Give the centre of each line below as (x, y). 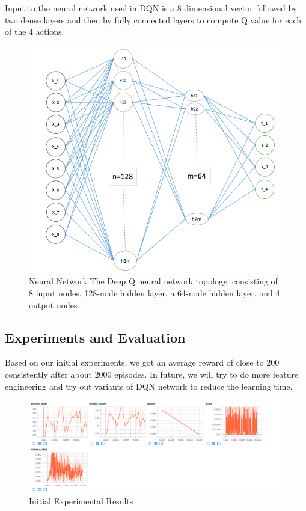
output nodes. (54, 304)
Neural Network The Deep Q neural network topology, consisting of (153, 281)
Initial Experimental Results (81, 500)
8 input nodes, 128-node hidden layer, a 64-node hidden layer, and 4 (155, 292)
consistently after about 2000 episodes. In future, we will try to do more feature (152, 374)
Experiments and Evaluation (95, 337)
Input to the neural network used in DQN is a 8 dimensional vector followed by (151, 8)
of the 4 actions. (35, 32)
